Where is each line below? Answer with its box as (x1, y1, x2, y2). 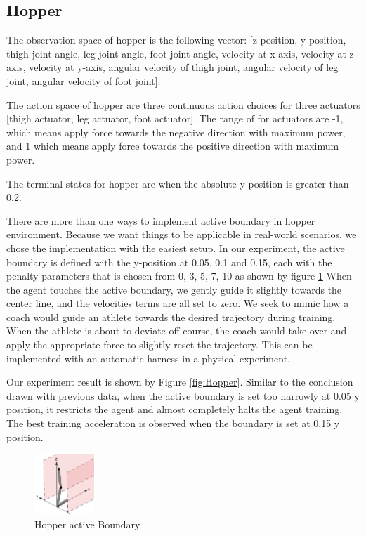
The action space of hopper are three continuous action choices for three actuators (6, 97, 360, 112)
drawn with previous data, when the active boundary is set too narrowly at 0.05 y (6, 388, 360, 403)
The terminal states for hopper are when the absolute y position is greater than (6, 176, 349, 190)
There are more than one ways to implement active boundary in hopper (6, 213, 315, 228)
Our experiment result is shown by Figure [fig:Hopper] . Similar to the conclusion (6, 374, 353, 389)
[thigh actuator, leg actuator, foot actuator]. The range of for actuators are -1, (6, 111, 344, 126)
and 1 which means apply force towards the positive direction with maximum (6, 138, 339, 153)
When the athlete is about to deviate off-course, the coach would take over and (6, 323, 347, 338)
